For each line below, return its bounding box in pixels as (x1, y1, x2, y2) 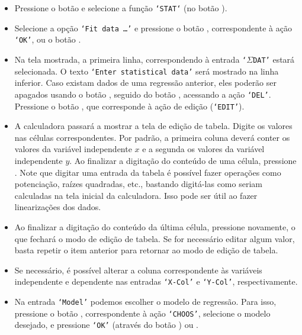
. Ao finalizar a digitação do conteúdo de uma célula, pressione (69, 154, 297, 166)
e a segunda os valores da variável (142, 143, 265, 155)
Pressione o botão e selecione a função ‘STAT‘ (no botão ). (14, 2, 227, 14)
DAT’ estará (253, 53, 295, 65)
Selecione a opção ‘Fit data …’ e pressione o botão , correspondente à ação (14, 21, 292, 34)
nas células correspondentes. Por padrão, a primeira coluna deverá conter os (14, 131, 290, 143)
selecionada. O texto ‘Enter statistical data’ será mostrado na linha (14, 65, 279, 77)
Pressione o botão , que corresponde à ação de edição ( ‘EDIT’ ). (14, 99, 245, 112)
